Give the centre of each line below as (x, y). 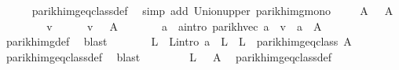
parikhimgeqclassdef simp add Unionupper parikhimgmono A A (212, 10)
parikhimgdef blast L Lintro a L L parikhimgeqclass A (179, 41)
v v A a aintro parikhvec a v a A (184, 26)
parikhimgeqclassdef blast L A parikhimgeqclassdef (169, 56)
